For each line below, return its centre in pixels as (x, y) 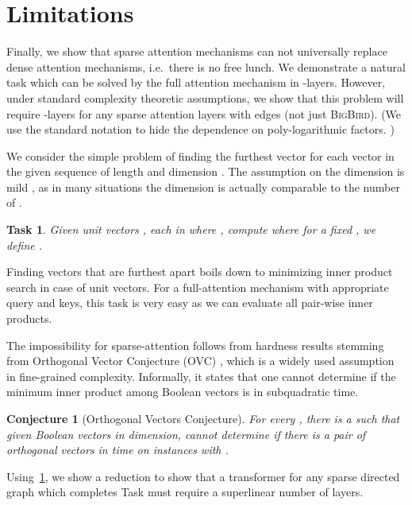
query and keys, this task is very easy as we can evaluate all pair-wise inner (190, 303)
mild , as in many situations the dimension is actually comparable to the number (203, 186)
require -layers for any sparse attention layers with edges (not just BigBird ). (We (204, 113)
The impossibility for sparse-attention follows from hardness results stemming (195, 345)
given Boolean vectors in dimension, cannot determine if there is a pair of (186, 434)
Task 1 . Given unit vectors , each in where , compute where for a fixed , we (191, 229)
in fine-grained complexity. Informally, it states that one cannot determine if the (201, 376)
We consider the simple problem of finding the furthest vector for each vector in (200, 155)
